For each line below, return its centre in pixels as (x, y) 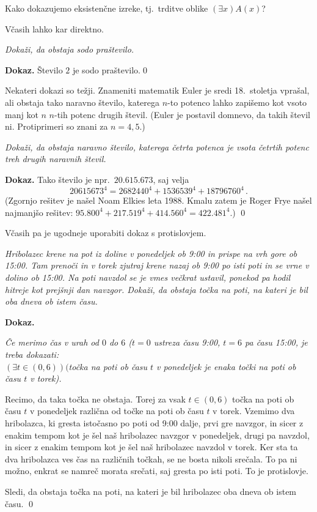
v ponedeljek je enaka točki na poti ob (226, 366)
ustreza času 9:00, (187, 342)
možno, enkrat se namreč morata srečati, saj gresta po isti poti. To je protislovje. (157, 471)
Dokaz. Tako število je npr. (57, 179)
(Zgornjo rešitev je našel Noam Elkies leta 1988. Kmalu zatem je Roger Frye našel (158, 200)
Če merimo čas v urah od (52, 342)
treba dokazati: (32, 354)
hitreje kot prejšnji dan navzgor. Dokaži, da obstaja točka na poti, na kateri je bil (156, 289)
